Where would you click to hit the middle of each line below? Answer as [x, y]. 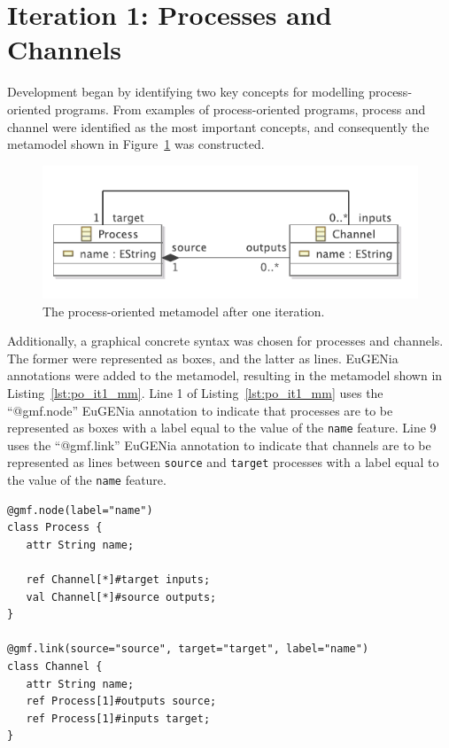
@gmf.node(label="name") [80, 510]
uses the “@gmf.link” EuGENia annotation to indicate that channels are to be [219, 444]
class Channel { [55, 667]
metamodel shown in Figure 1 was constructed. [136, 144]
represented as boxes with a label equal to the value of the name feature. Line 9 [222, 428]
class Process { [55, 528]
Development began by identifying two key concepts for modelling [186, 92]
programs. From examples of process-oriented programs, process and [240, 109]
